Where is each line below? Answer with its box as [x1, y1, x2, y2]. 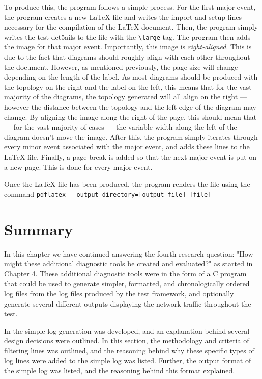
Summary [4, 218, 73, 239]
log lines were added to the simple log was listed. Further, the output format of [4, 355, 251, 366]
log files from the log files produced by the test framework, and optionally [4, 288, 234, 298]
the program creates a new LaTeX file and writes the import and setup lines [4, 11, 242, 22]
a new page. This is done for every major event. [4, 161, 153, 172]
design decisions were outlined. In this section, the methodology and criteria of [4, 335, 249, 346]
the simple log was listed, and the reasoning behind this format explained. [4, 365, 235, 376]
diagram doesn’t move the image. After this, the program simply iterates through [4, 131, 258, 142]
